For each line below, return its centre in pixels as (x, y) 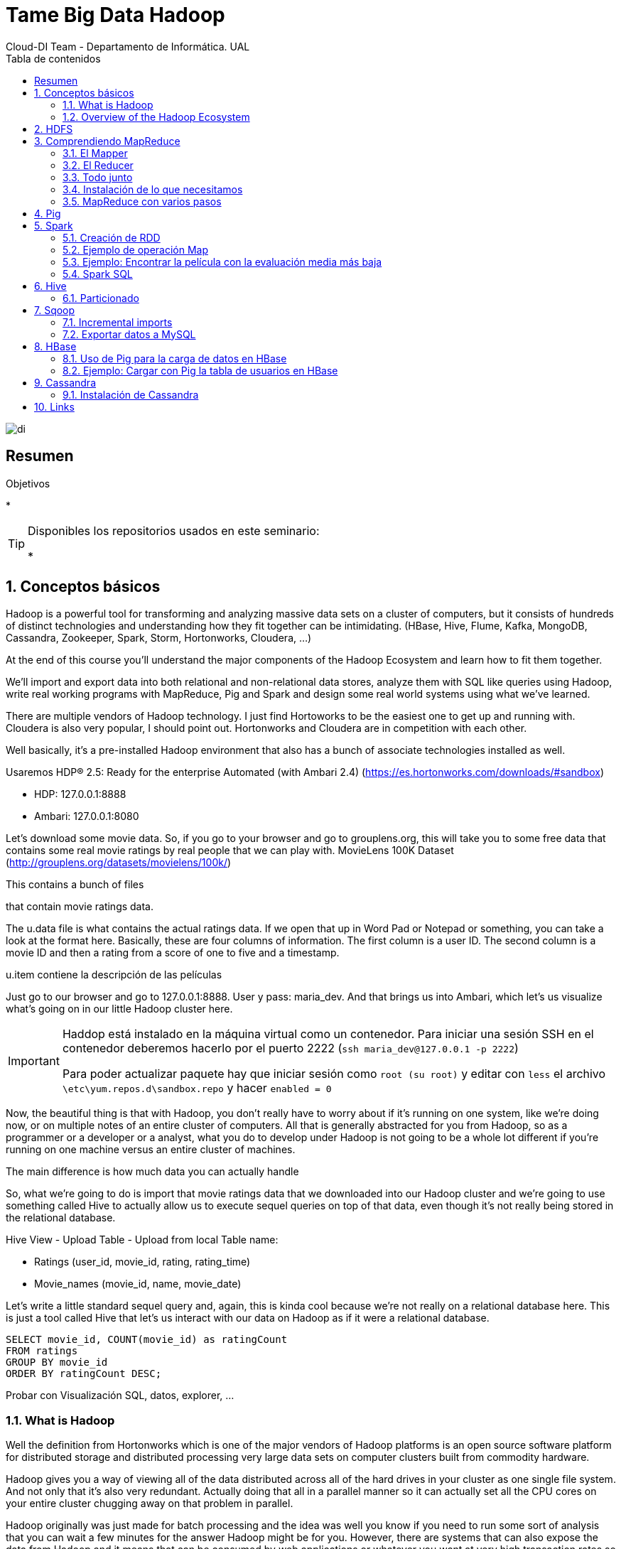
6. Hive (50, 286)
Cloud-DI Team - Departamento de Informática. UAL (128, 46)
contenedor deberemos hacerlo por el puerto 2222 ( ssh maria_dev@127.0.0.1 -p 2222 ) (290, 1048)
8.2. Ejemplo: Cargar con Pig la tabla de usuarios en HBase (200, 370)
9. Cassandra (65, 382)
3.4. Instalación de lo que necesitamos (153, 189)
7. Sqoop (55, 310)
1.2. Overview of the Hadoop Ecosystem (156, 117)
